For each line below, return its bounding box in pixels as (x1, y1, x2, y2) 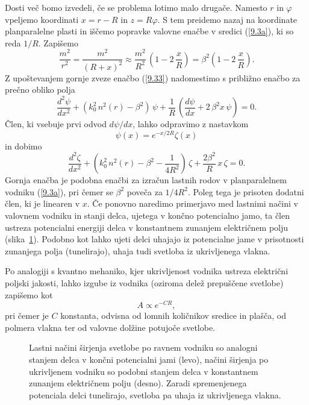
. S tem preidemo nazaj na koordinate (157, 13, 298, 25)
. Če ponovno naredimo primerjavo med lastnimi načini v (87, 197, 298, 210)
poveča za (126, 185, 163, 198)
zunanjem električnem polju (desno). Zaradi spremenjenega (29, 377, 247, 389)
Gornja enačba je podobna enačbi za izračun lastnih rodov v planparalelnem (5, 174, 287, 186)
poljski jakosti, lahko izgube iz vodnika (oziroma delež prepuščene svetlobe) (5, 277, 284, 289)
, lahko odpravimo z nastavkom (133, 118, 249, 130)
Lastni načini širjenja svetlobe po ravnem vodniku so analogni (29, 341, 258, 354)
